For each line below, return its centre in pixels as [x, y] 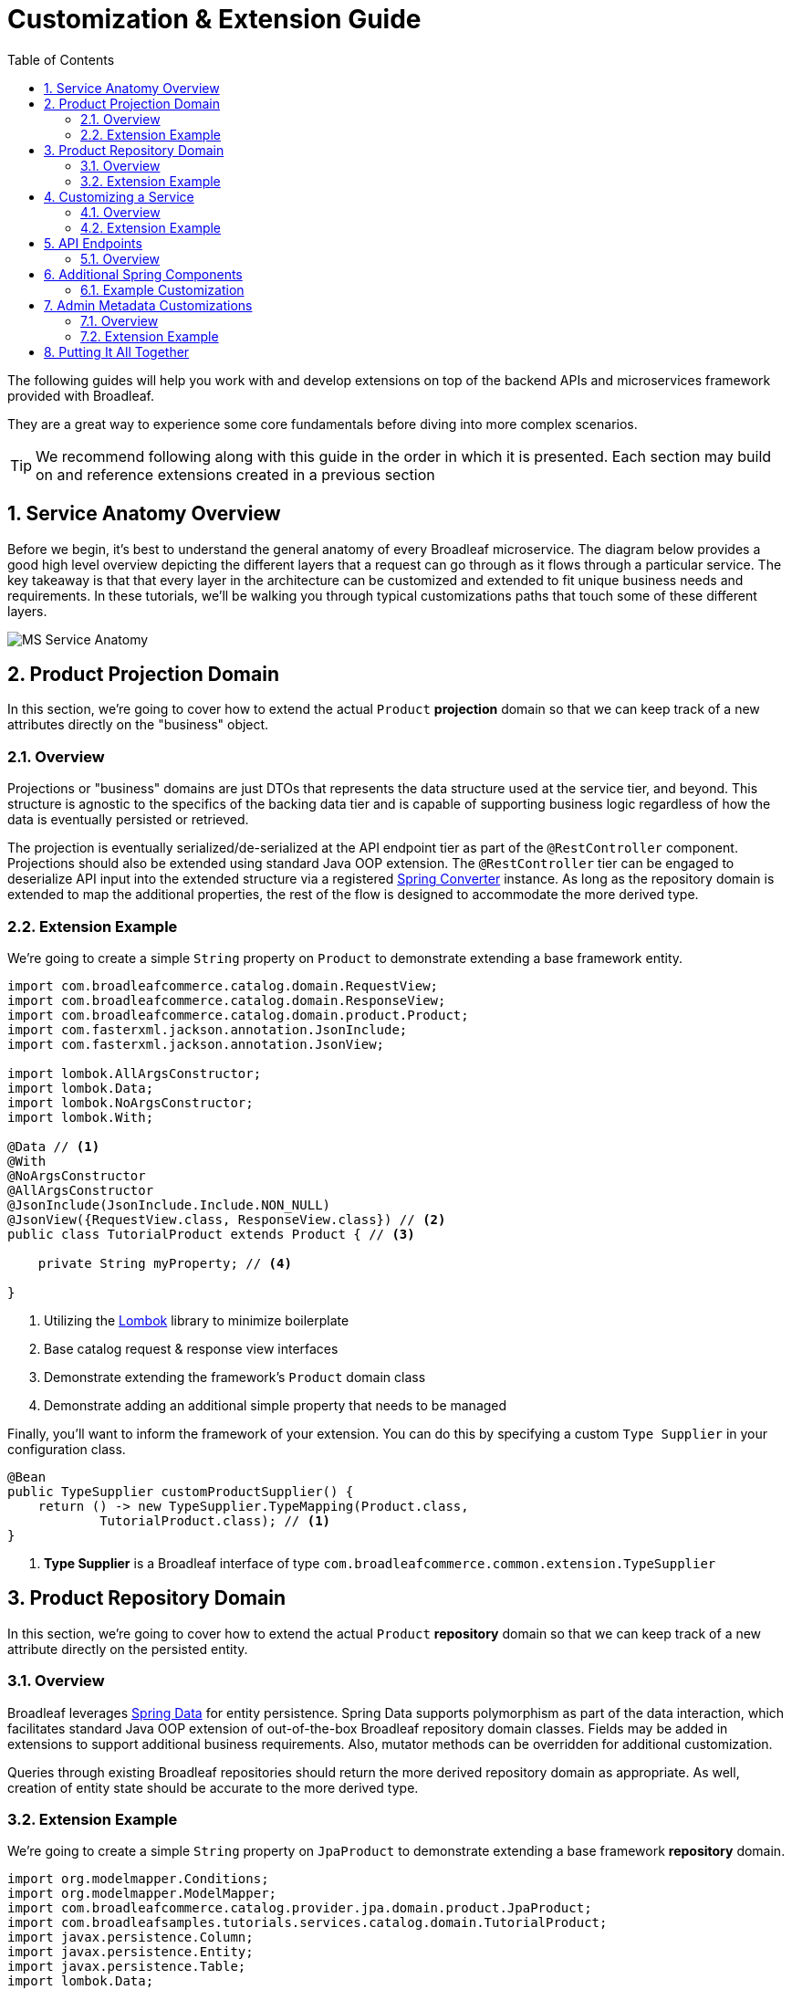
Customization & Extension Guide [214, 19]
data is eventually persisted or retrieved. [128, 820]
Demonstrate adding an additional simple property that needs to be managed [276, 1405]
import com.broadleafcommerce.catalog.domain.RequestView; [223, 985]
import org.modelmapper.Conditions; [138, 1879]
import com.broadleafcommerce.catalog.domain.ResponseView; [227, 1000]
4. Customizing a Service [119, 196]
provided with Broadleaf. [81, 395]
